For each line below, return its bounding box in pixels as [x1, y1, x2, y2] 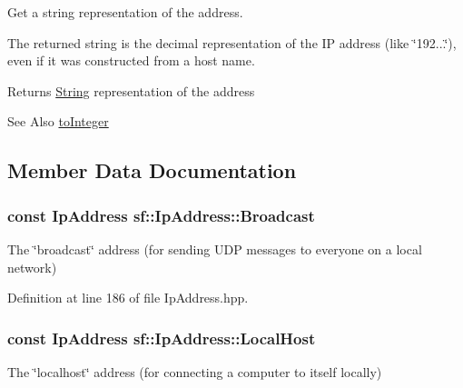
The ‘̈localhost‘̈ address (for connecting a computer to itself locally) [7, 362, 382, 381]
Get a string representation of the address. [7, 3, 243, 21]
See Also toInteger [7, 112, 109, 131]
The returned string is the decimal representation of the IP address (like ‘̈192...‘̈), [7, 33, 457, 52]
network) [7, 257, 57, 276]
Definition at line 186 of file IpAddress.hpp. [7, 288, 249, 307]
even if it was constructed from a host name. [7, 51, 255, 70]
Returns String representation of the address [7, 81, 255, 100]
